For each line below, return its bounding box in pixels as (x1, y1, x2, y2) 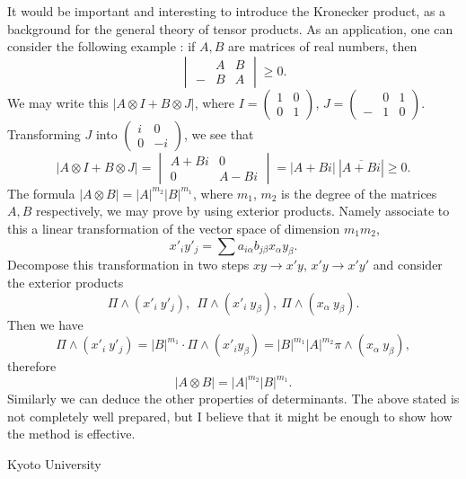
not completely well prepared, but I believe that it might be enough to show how (7, 406, 453, 425)
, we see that (183, 124, 254, 143)
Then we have (7, 315, 84, 333)
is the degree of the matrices (281, 183, 437, 202)
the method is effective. (7, 424, 136, 443)
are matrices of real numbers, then (228, 37, 418, 56)
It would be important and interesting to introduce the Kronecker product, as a (7, 2, 446, 20)
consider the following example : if (7, 37, 196, 56)
